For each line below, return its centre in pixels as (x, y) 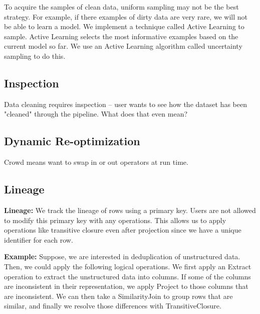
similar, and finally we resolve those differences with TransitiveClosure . (113, 306)
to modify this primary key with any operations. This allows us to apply (115, 220)
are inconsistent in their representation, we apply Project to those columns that (126, 286)
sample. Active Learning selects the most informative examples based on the (121, 36)
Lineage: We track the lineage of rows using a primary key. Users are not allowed (130, 210)
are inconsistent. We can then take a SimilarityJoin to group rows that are (118, 296)
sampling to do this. (35, 56)
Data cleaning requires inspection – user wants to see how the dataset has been (125, 104)
